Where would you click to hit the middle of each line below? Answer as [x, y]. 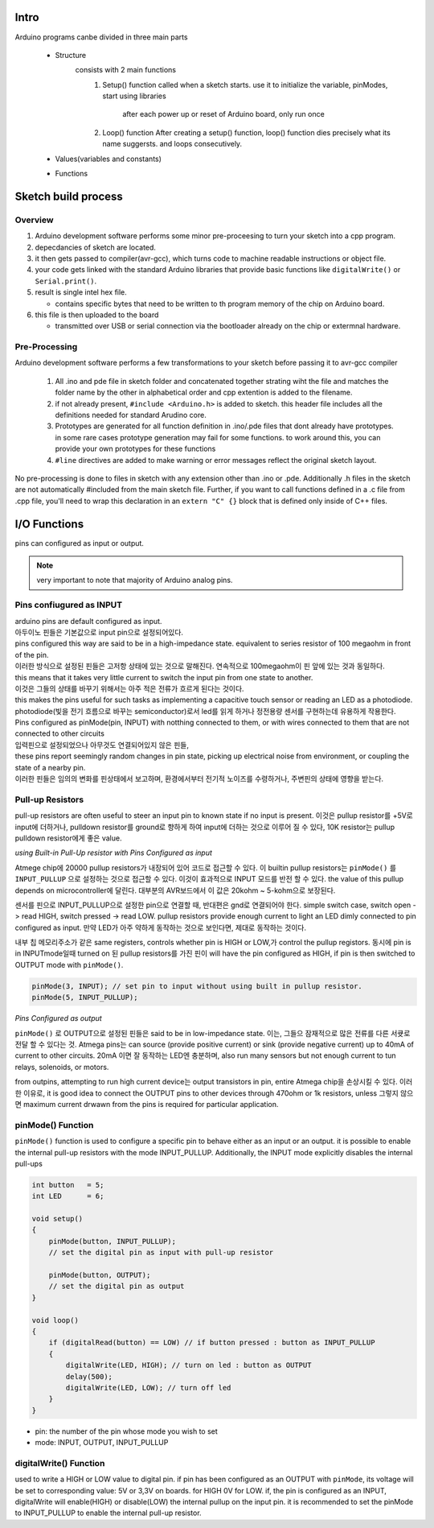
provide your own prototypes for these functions [135, 449]
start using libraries [134, 96]
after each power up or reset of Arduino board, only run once [223, 114]
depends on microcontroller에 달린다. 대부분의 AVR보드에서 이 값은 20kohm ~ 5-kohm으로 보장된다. [175, 890]
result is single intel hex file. [81, 292]
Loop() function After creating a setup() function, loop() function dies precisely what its [247, 132]
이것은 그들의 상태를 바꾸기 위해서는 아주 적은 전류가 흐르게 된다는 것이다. [129, 688]
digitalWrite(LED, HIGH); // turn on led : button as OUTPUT [188, 1365]
